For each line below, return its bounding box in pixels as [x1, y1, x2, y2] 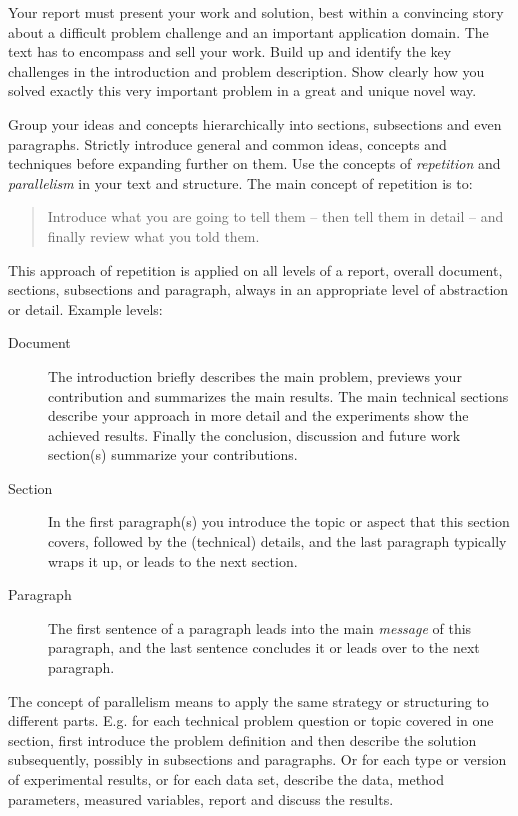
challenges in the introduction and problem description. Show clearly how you [8, 60, 485, 81]
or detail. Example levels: [8, 298, 163, 319]
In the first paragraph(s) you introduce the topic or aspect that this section [48, 511, 510, 532]
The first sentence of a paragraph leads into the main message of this [48, 617, 472, 638]
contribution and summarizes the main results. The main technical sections [48, 385, 509, 406]
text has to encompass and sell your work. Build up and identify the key [8, 41, 452, 62]
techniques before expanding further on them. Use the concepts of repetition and [8, 153, 501, 174]
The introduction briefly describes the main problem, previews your [48, 365, 462, 386]
